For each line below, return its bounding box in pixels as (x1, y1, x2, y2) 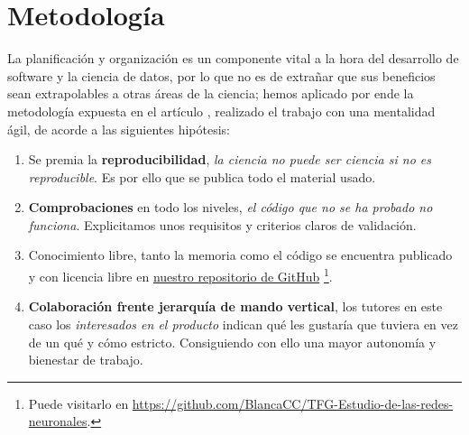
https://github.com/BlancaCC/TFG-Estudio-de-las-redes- (132, 393, 454, 412)
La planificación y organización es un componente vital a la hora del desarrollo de (7, 49, 459, 68)
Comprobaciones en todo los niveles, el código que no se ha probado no (28, 198, 433, 217)
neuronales (28, 412, 87, 430)
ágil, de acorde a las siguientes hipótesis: (7, 119, 230, 138)
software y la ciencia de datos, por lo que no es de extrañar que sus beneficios (7, 66, 436, 85)
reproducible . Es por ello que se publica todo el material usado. (28, 167, 376, 186)
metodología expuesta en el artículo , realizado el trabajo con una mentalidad (7, 101, 436, 120)
